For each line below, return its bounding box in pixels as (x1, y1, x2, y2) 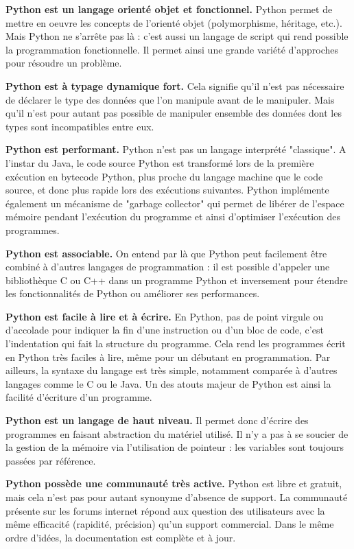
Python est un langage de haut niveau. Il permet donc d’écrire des (5, 413, 309, 428)
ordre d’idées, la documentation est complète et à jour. (5, 530, 236, 544)
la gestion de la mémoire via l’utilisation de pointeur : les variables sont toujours (5, 440, 344, 454)
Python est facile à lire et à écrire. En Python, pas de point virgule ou (5, 309, 324, 323)
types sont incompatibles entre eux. (5, 119, 154, 133)
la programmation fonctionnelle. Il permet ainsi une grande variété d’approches (5, 42, 338, 56)
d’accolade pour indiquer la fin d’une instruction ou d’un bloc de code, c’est (5, 323, 324, 337)
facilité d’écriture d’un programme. (5, 390, 152, 404)
